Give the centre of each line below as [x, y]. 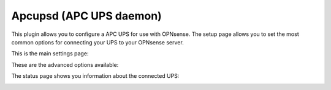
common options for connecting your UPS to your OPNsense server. [97, 42]
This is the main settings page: [50, 54]
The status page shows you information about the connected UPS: [95, 76]
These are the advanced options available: [65, 64]
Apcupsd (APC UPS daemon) [86, 16]
